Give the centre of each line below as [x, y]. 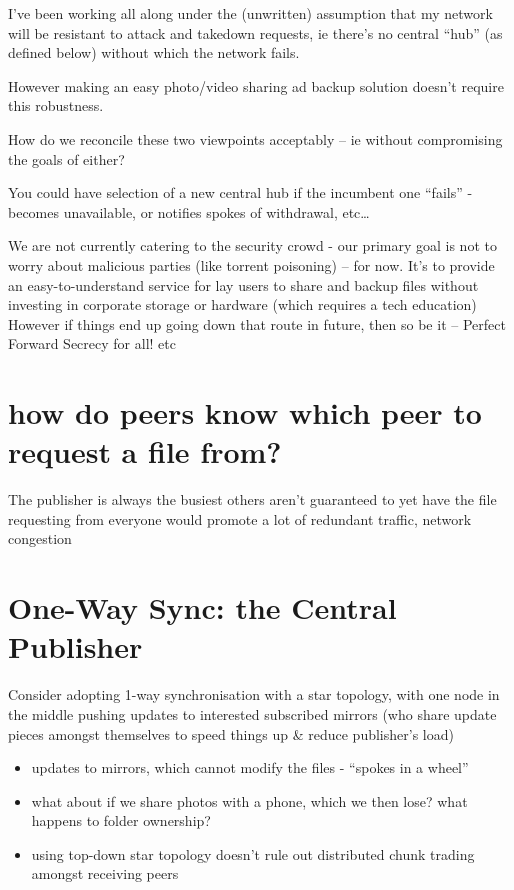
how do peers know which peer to [245, 412]
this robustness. [56, 105]
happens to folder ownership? [121, 820]
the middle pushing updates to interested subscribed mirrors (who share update [252, 713]
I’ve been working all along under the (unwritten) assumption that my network [250, 13]
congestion [40, 538]
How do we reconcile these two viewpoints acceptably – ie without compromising [255, 138]
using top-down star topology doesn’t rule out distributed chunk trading [253, 853]
